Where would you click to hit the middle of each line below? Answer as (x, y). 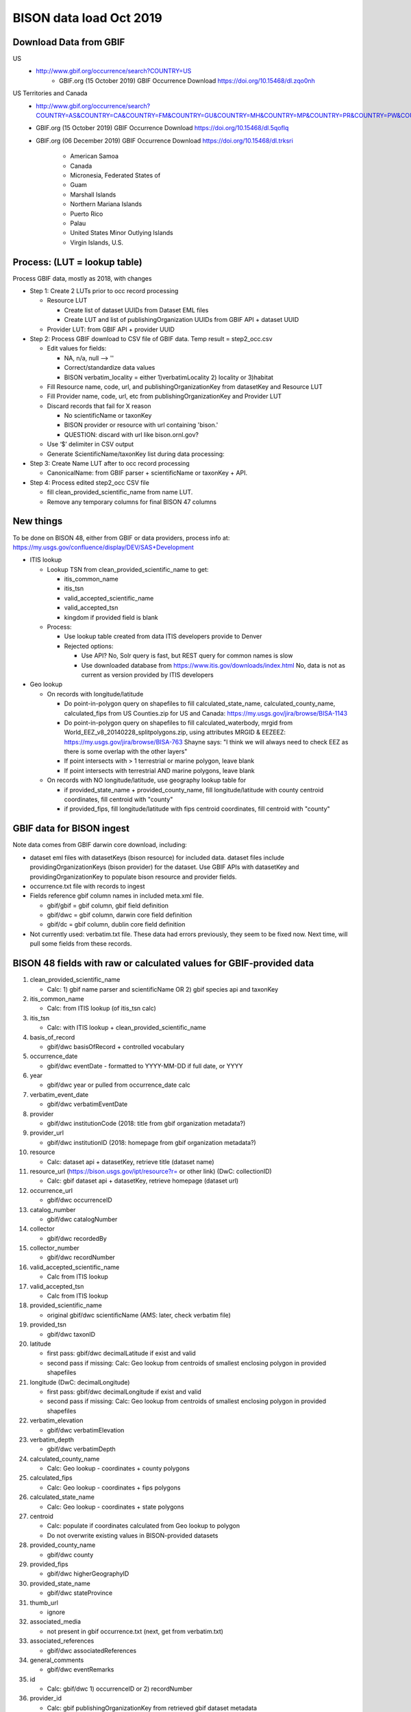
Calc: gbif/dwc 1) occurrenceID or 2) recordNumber (120, 1689)
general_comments (57, 1660)
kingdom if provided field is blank (111, 617)
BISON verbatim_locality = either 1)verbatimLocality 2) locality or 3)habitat (169, 377)
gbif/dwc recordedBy (77, 1238)
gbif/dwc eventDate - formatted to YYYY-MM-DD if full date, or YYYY (145, 1066)
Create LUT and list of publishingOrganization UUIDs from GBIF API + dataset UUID (182, 320)
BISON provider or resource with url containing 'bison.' (141, 425)
